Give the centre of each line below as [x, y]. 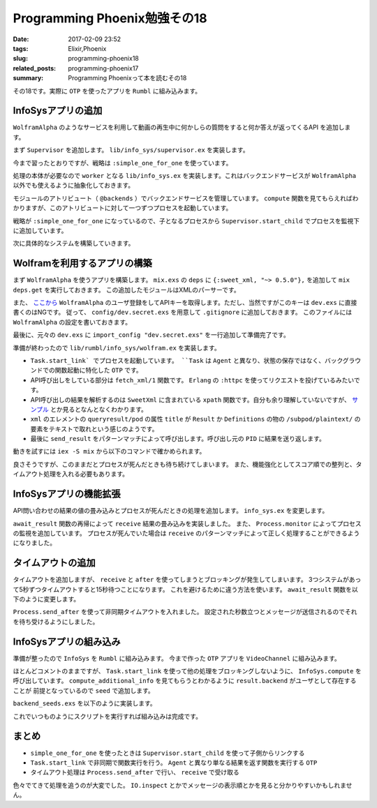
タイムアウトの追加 [54, 563]
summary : [28, 78]
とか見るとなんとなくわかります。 [99, 409]
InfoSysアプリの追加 [58, 111]
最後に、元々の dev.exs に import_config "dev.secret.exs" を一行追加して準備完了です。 [151, 335]
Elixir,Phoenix [87, 48]
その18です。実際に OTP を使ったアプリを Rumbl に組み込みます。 [107, 91]
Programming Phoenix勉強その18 [110, 18]
